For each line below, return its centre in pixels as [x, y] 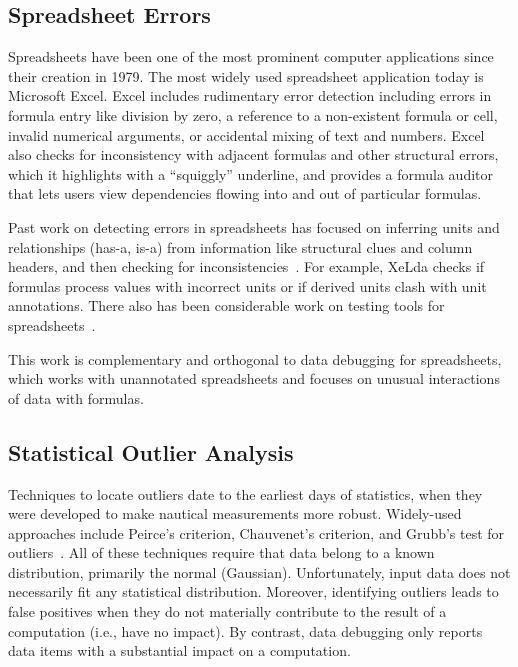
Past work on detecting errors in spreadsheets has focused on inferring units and [254, 226]
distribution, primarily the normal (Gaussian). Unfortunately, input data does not [259, 571]
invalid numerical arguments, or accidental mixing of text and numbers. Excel [246, 134]
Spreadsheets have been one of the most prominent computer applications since [251, 56]
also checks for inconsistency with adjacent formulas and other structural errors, [253, 154]
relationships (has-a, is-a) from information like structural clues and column [240, 246]
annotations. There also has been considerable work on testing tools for [226, 305]
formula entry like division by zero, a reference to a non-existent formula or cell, [253, 114]
